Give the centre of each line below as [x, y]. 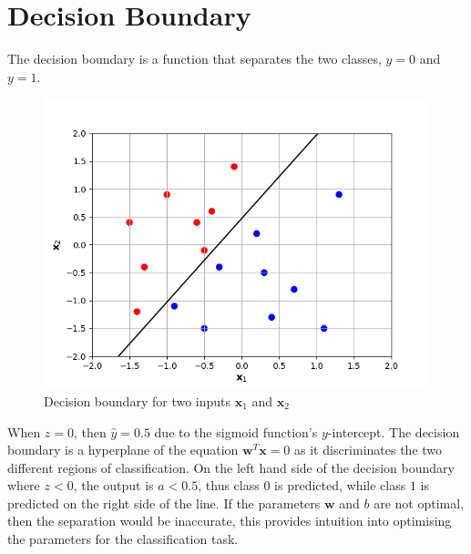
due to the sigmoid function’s [236, 431]
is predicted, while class [340, 485]
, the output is [113, 485]
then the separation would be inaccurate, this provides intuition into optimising [230, 521]
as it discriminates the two [369, 450]
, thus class [229, 485]
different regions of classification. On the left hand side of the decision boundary [231, 467]
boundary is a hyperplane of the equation [123, 450]
